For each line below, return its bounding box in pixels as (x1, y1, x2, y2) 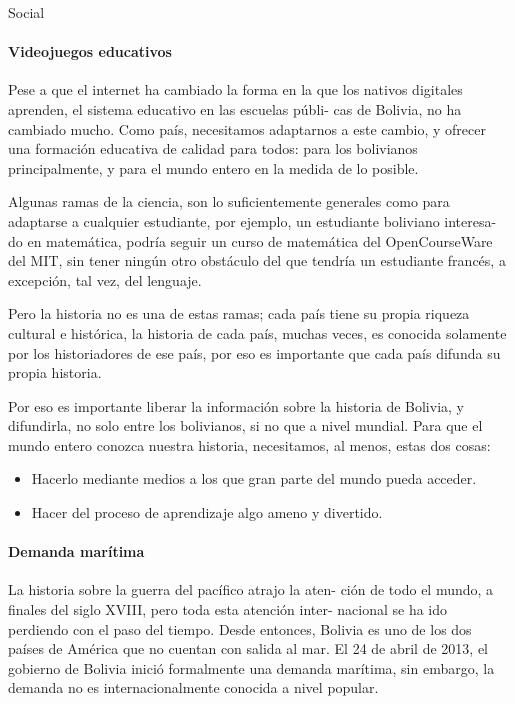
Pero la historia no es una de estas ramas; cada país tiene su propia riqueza (8, 303, 470, 324)
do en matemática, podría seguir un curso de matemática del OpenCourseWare (8, 230, 493, 251)
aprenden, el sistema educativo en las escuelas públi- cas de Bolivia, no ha (8, 98, 462, 119)
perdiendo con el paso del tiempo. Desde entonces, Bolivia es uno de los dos (8, 618, 472, 639)
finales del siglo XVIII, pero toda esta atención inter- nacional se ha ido (8, 599, 448, 620)
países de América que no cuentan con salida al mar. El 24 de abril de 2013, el (8, 638, 489, 659)
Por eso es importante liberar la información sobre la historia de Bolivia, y (8, 395, 464, 416)
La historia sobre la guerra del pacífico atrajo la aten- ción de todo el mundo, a (8, 579, 494, 600)
